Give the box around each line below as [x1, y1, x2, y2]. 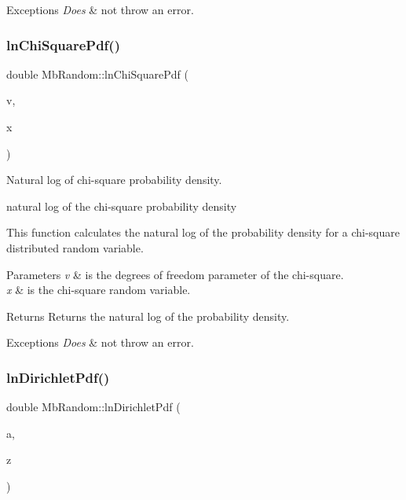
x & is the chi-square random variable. [6, 281, 191, 298]
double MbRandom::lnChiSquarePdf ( [6, 65, 188, 82]
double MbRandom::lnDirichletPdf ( [6, 399, 181, 415]
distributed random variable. [6, 239, 144, 256]
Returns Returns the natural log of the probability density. [6, 307, 290, 324]
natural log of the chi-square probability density [6, 197, 237, 214]
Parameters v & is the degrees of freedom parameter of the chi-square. [6, 266, 344, 282]
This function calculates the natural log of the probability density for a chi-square [6, 224, 401, 241]
